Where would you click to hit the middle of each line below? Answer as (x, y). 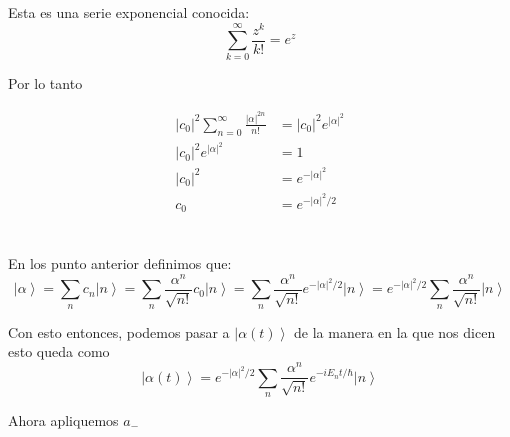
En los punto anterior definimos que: (120, 263)
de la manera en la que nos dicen (395, 331)
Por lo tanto (45, 83)
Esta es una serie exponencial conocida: (129, 12)
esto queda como (59, 351)
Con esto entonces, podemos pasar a (119, 331)
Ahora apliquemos (63, 419)
